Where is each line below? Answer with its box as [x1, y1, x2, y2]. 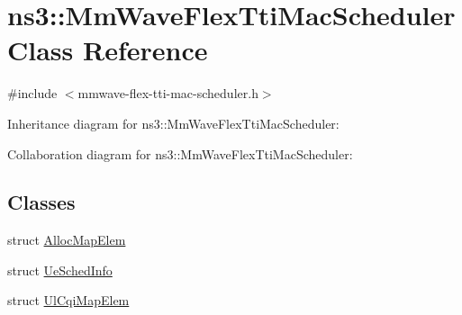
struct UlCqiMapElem [7, 291, 130, 310]
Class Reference [7, 31, 208, 68]
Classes [7, 188, 76, 216]
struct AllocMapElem [7, 230, 126, 249]
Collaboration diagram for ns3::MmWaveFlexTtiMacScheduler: [7, 144, 353, 163]
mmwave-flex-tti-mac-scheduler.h [77, 84, 258, 103]
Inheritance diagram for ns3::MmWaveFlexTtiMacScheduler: [7, 113, 340, 132]
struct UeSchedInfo [7, 260, 113, 279]
